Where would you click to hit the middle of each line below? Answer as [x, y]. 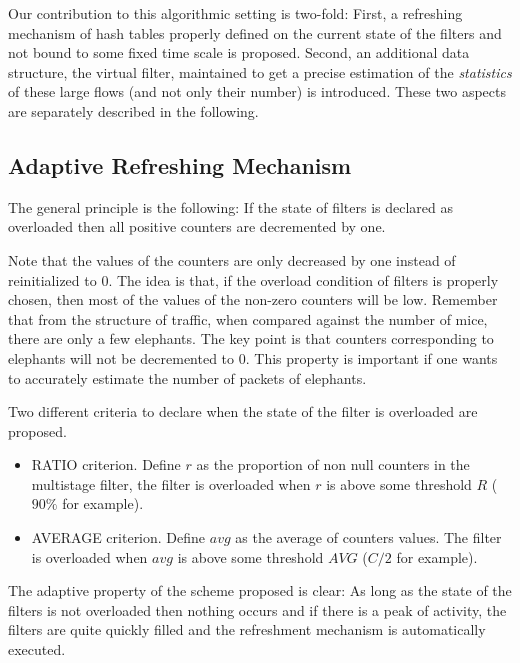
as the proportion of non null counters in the [333, 464]
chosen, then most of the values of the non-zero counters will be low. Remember [253, 299]
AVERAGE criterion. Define [118, 537]
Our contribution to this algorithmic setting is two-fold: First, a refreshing [235, 13]
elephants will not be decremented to [121, 357]
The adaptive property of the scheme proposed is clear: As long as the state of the [260, 590]
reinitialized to [52, 279]
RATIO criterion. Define [106, 464]
